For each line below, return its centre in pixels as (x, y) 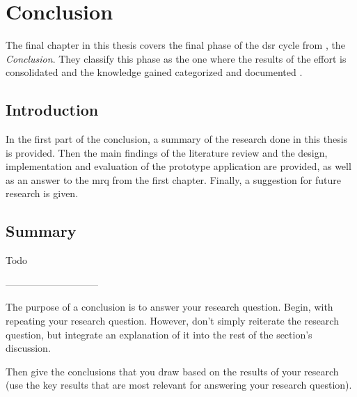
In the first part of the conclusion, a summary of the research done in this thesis (177, 139)
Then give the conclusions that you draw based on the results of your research (172, 371)
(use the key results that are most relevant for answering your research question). (179, 385)
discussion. (28, 348)
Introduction (52, 110)
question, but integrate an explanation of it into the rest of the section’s (159, 334)
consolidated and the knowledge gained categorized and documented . (154, 72)
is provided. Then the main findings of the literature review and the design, (167, 152)
